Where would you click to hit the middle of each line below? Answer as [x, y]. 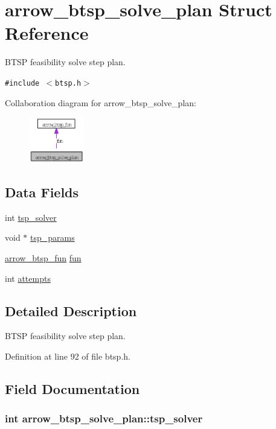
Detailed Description [71, 310]
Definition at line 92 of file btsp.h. [68, 356]
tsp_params [53, 237]
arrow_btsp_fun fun [43, 258]
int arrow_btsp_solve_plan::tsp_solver [104, 418]
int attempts [28, 278]
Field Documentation [72, 389]
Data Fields [42, 192]
